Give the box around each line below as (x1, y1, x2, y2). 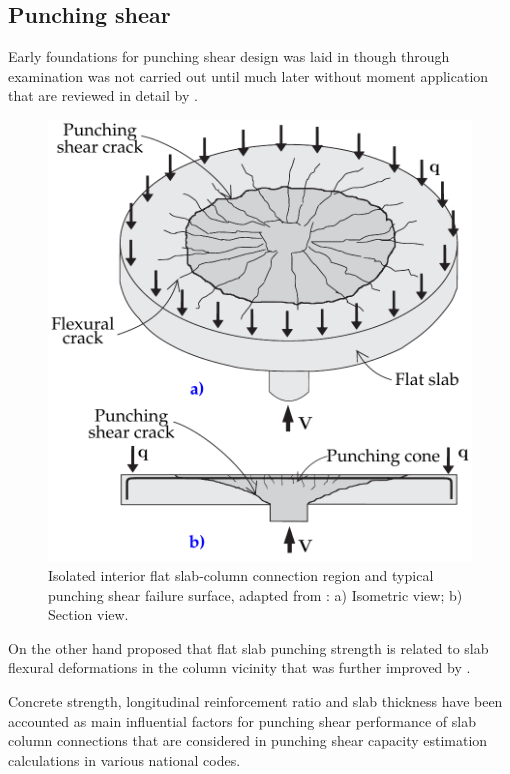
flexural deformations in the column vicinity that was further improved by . (8, 657, 471, 678)
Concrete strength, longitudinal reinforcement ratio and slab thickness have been (8, 690, 503, 711)
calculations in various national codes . (8, 749, 241, 770)
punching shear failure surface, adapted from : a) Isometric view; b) (48, 584, 463, 605)
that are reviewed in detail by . (8, 85, 198, 106)
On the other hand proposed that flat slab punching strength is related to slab (8, 637, 489, 658)
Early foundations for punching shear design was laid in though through (8, 46, 450, 67)
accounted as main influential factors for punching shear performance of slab (8, 710, 476, 731)
